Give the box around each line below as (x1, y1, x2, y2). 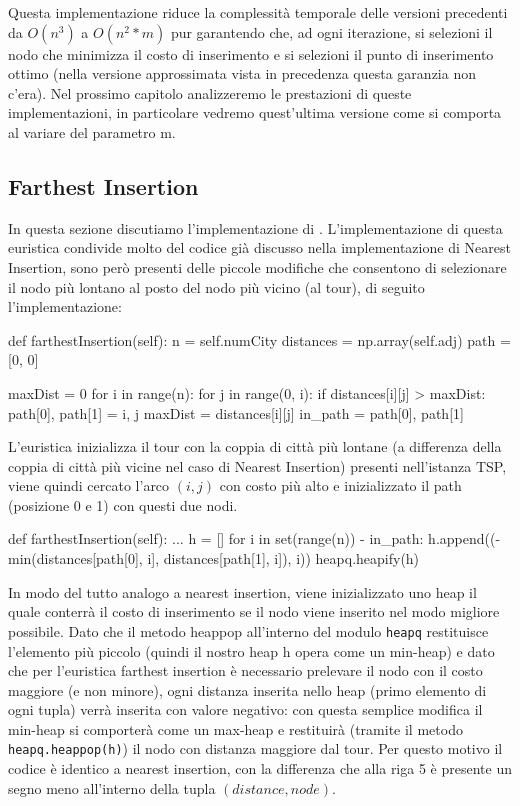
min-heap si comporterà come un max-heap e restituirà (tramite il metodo (8, 718, 463, 739)
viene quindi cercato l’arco (8, 475, 170, 496)
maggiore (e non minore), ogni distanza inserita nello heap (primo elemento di (8, 679, 487, 700)
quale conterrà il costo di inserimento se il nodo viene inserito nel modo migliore (8, 601, 500, 622)
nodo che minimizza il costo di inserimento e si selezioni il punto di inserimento (8, 43, 494, 64)
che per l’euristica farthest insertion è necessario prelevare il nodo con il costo (8, 660, 483, 681)
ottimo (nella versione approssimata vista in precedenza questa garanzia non (8, 63, 476, 84)
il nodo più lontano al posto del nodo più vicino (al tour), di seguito (8, 276, 425, 297)
